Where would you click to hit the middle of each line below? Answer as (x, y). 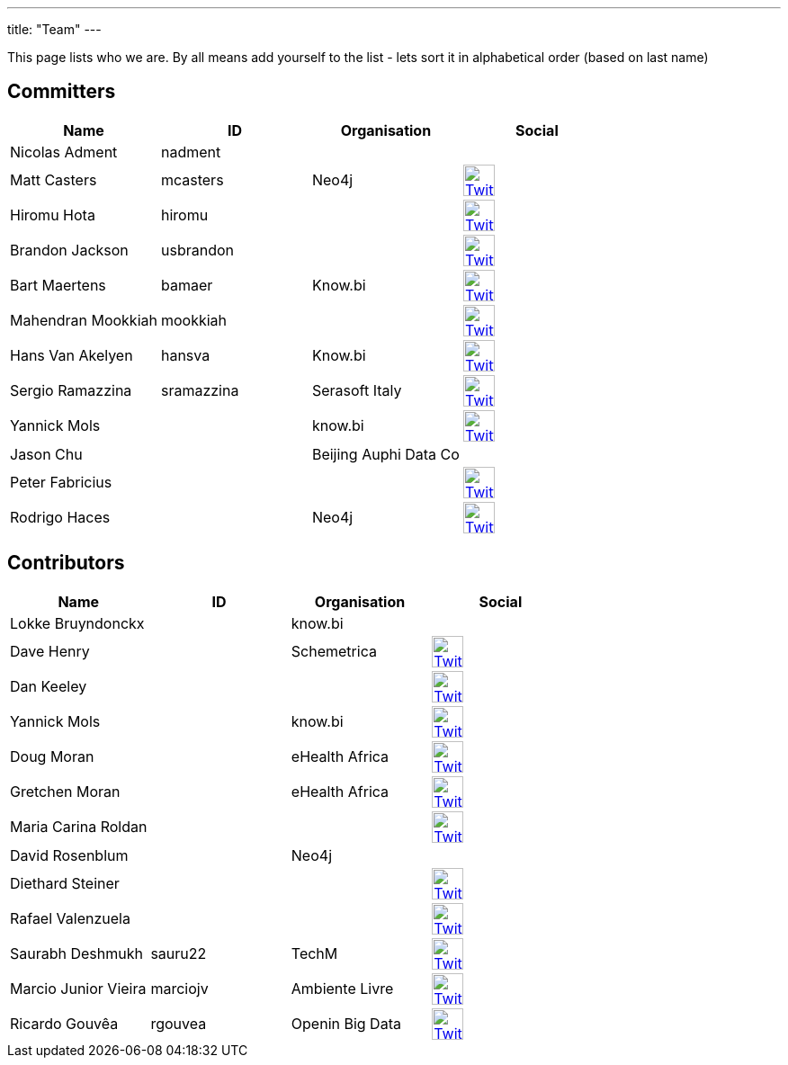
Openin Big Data (346, 1024)
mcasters (192, 180)
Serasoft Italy (357, 391)
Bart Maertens (58, 286)
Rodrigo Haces (60, 518)
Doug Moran (52, 757)
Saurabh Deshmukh (76, 954)
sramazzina (200, 391)
